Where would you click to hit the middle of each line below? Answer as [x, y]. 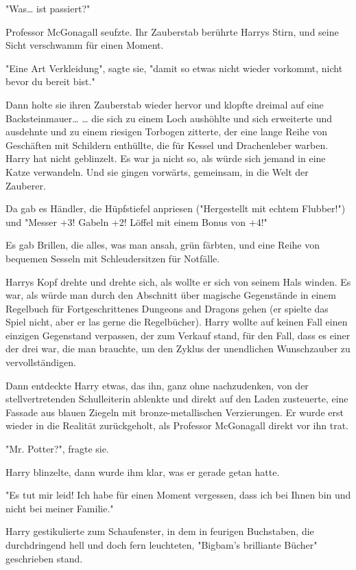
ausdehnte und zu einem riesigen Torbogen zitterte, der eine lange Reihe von [167, 132]
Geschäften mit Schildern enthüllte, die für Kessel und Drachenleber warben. [167, 145]
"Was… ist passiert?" [48, 8]
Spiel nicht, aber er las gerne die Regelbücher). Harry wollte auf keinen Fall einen [177, 322]
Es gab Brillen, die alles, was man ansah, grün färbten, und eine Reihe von [163, 245]
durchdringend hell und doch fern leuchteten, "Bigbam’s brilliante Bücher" [162, 545]
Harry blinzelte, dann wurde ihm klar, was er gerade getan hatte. [143, 471]
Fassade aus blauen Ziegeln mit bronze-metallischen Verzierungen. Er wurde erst [175, 412]
